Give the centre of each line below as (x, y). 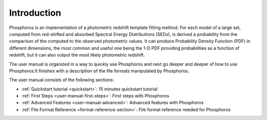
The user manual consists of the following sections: (62, 80)
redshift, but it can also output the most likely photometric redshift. (77, 55)
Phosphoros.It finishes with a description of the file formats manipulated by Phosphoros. (99, 71)
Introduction (35, 13)
